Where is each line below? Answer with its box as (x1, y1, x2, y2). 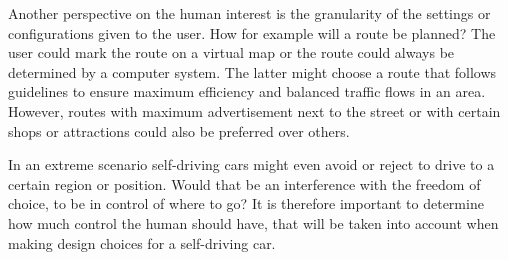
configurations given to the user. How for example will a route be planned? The (8, 22, 496, 43)
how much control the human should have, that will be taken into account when (8, 212, 499, 233)
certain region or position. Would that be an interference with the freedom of (8, 173, 481, 194)
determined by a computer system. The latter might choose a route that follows (8, 61, 497, 82)
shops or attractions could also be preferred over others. (8, 120, 350, 141)
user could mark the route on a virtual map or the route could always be (8, 42, 455, 63)
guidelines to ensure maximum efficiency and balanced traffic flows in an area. (8, 81, 486, 102)
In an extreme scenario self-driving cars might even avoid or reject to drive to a (8, 154, 495, 175)
